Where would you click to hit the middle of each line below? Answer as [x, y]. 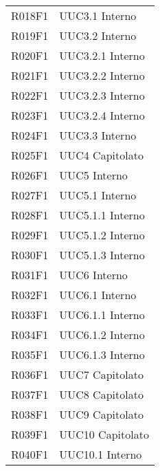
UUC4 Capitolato [101, 155]
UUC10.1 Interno [101, 454]
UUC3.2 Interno [98, 35]
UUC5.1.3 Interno [102, 255]
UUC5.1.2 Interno [102, 235]
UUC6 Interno [93, 275]
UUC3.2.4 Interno [102, 115]
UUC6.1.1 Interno [102, 315]
